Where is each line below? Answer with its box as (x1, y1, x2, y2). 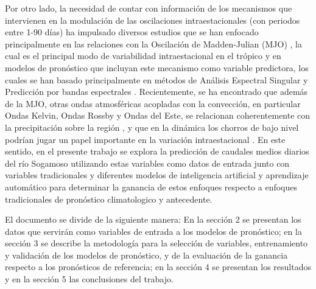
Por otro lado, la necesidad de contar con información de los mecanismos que (5, 2, 292, 14)
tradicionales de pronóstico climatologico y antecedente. (5, 192, 212, 205)
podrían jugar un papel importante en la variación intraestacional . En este (5, 133, 286, 145)
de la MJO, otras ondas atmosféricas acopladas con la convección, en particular (5, 97, 301, 110)
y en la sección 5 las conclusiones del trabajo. (5, 273, 174, 285)
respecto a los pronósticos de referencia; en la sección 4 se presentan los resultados (5, 260, 311, 273)
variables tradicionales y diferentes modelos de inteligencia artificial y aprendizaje (5, 169, 309, 181)
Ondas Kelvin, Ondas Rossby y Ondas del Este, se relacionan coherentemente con (5, 109, 311, 122)
